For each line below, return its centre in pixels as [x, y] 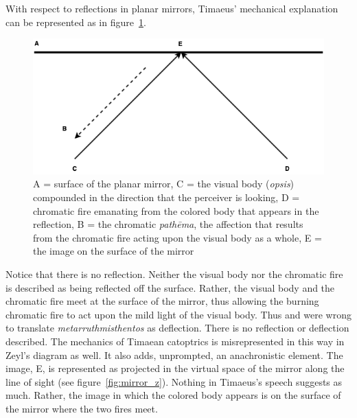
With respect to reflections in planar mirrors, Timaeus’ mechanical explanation [172, 8]
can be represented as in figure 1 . [76, 22]
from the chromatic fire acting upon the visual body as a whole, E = [177, 237]
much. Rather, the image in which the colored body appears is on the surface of [173, 395]
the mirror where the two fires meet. [82, 408]
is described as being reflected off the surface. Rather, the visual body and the [170, 287]
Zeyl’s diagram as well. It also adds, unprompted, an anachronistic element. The [174, 355]
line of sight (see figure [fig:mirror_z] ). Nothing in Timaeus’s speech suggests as [174, 381]
